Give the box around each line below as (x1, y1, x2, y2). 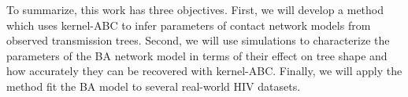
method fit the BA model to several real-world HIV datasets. (6, 77, 301, 94)
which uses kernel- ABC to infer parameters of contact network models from (6, 16, 371, 33)
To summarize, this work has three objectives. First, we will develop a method (6, 2, 384, 17)
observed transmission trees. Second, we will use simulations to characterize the (6, 32, 390, 48)
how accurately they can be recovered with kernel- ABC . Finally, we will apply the (6, 63, 402, 79)
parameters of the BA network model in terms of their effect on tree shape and (6, 47, 388, 63)
